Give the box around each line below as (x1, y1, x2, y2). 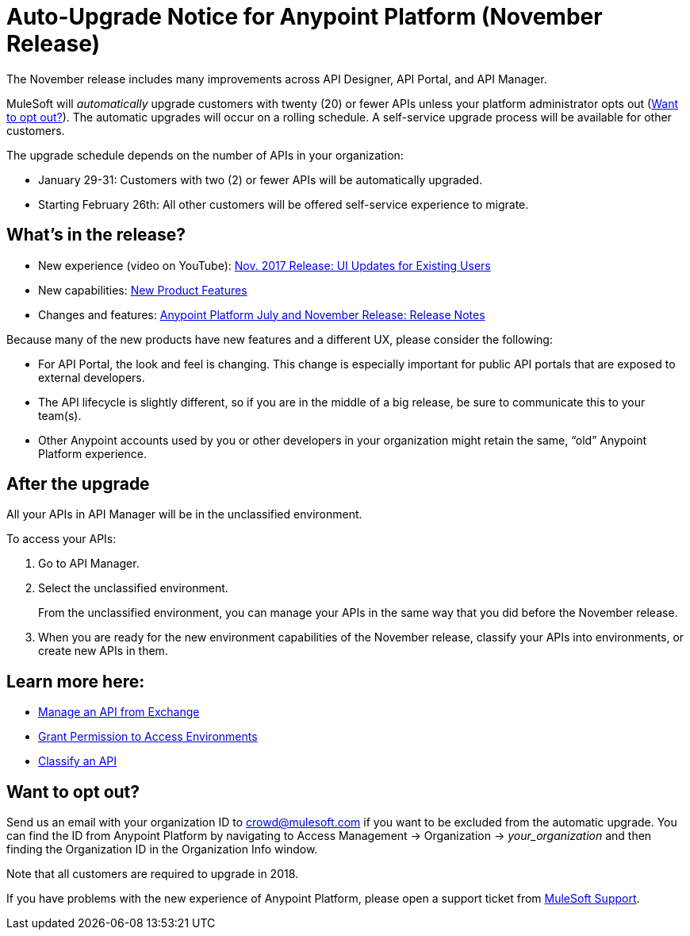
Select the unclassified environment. (38, 581, 228, 595)
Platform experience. (38, 446, 147, 460)
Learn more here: (6, 671, 145, 691)
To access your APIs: (6, 532, 117, 546)
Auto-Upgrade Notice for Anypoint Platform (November (6, 3, 603, 30)
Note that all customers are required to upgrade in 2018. (6, 867, 299, 881)
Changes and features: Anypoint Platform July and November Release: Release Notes (38, 307, 485, 322)
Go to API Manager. (38, 557, 140, 571)
